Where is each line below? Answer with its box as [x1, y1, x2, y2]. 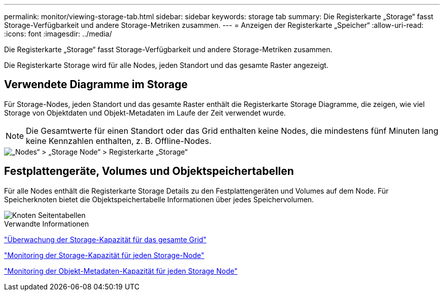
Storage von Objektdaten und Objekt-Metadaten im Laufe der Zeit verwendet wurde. [4, 108, 286, 117]
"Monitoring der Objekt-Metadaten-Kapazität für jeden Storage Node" [4, 266, 238, 275]
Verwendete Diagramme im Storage [4, 78, 188, 91]
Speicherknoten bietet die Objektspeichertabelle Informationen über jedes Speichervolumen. [4, 195, 314, 204]
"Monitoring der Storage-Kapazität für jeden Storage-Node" [4, 250, 205, 260]
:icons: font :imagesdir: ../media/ [4, 29, 112, 38]
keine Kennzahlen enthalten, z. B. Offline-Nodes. [26, 135, 211, 146]
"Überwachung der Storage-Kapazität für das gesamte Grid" [4, 235, 207, 244]
